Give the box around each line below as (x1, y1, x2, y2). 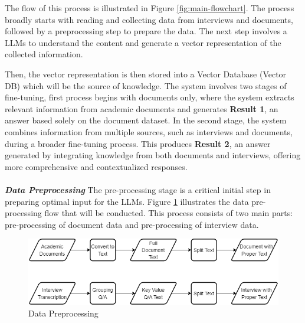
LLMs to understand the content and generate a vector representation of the (5, 36, 281, 48)
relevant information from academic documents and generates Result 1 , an (5, 102, 278, 115)
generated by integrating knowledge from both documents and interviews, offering (5, 149, 301, 161)
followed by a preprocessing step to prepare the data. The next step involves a (5, 25, 287, 37)
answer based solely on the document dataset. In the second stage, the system (5, 114, 287, 126)
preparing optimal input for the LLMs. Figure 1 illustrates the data (5, 195, 249, 207)
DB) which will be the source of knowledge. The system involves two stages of (5, 79, 287, 92)
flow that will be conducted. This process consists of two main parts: (44, 207, 293, 219)
